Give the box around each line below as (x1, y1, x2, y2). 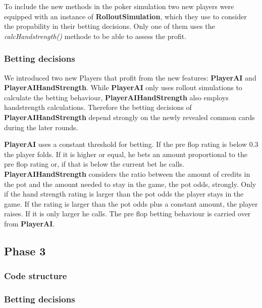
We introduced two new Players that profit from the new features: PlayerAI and (4, 72, 256, 83)
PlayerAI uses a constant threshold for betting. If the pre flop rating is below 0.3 (4, 139, 258, 149)
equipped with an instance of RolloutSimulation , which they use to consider (4, 11, 247, 21)
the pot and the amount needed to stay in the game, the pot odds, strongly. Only (4, 178, 256, 189)
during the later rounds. (4, 122, 78, 132)
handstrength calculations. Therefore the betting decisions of (4, 102, 192, 112)
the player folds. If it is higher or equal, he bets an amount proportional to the (4, 148, 247, 159)
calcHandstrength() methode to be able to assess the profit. (4, 30, 187, 41)
